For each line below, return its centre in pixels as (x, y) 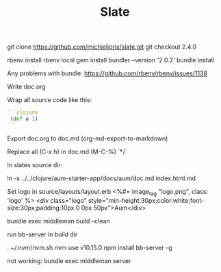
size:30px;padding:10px (41, 208)
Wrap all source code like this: (50, 100)
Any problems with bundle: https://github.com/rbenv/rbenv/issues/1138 (107, 73)
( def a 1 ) (24, 119)
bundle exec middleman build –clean (59, 221)
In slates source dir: (35, 164)
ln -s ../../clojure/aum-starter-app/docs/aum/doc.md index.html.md (102, 178)
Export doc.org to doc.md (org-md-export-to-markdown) (88, 138)
